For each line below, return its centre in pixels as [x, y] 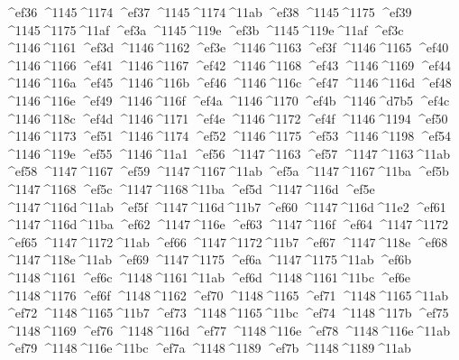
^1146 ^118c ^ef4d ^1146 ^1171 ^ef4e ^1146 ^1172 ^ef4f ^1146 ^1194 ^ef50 [226, 118]
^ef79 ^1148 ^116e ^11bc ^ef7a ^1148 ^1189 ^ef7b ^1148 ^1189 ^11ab [208, 348]
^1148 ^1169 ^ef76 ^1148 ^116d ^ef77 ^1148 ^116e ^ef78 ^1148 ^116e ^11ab [227, 330]
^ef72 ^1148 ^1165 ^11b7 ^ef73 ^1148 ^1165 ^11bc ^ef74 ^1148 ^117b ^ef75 [227, 313]
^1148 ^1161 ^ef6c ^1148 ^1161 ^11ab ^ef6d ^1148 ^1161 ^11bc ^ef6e [207, 277]
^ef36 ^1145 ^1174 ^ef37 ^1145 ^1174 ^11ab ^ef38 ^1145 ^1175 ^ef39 [208, 12]
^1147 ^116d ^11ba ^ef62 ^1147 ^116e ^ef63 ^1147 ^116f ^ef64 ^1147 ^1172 [226, 224]
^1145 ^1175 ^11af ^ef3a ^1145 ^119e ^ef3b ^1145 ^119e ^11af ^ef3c [204, 29]
